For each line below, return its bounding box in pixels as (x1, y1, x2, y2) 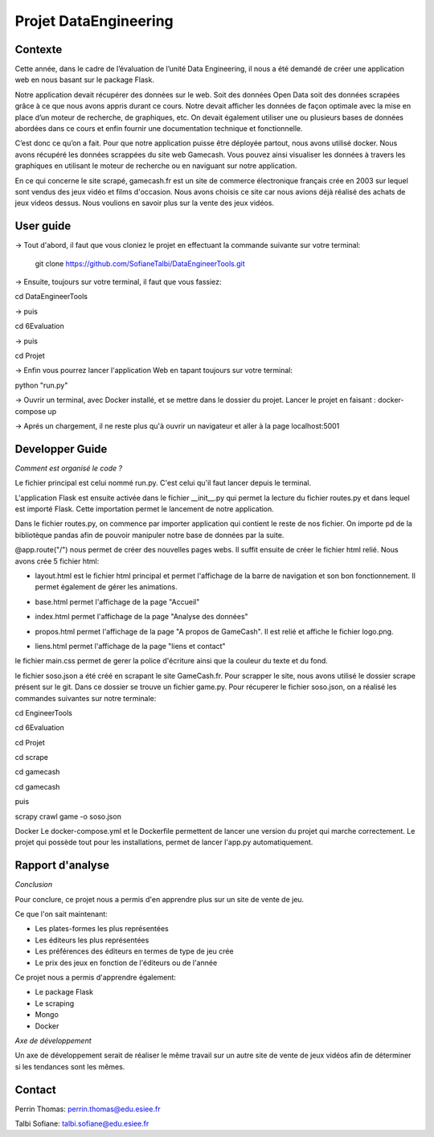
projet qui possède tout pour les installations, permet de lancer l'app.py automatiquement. (14, 837, 313, 848)
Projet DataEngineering (14, 12, 174, 30)
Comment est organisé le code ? (14, 463, 123, 473)
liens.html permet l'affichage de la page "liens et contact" (35, 641, 226, 651)
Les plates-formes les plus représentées (35, 924, 169, 934)
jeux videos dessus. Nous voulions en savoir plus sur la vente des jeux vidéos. (14, 198, 275, 208)
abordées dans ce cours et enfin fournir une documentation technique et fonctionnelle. (14, 124, 303, 133)
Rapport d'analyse (14, 859, 110, 872)
